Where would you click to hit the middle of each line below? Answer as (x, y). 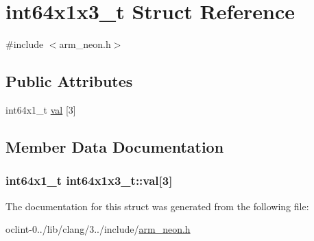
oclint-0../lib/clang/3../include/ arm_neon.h (98, 229)
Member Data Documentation (115, 146)
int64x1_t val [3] (41, 109)
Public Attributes (69, 81)
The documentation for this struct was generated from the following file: (157, 206)
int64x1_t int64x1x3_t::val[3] (89, 180)
